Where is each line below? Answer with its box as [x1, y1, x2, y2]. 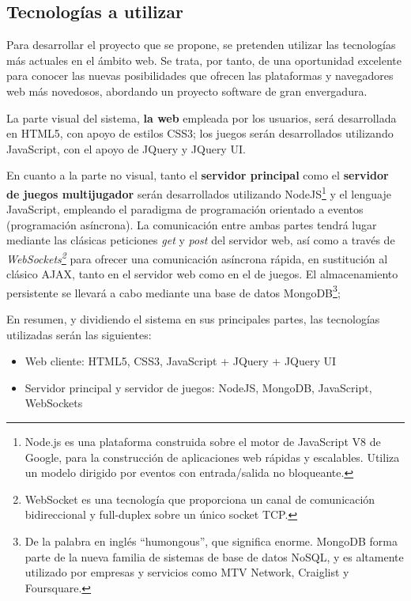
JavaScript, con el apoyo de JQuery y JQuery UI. [6, 140, 246, 157]
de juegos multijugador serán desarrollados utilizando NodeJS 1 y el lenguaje [6, 183, 391, 202]
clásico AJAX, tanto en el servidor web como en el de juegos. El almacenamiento [6, 266, 398, 282]
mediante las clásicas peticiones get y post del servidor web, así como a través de [6, 232, 395, 248]
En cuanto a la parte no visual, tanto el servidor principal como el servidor [6, 167, 389, 183]
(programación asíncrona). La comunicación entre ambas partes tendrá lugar [6, 216, 377, 232]
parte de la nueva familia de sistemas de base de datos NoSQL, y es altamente [25, 548, 404, 565]
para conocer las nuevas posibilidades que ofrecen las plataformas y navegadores [6, 67, 394, 84]
